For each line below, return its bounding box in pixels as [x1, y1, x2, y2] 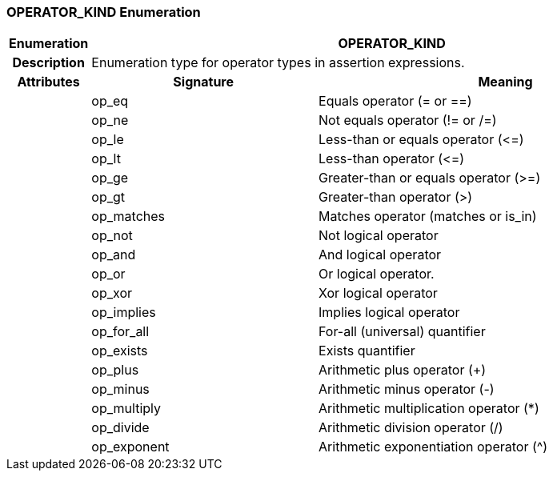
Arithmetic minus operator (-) [319, 381, 495, 398]
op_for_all [91, 323, 150, 340]
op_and [91, 247, 136, 263]
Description [12, 54, 85, 71]
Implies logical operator [319, 304, 460, 321]
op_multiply [91, 400, 161, 417]
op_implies [91, 304, 156, 321]
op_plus [91, 362, 139, 379]
